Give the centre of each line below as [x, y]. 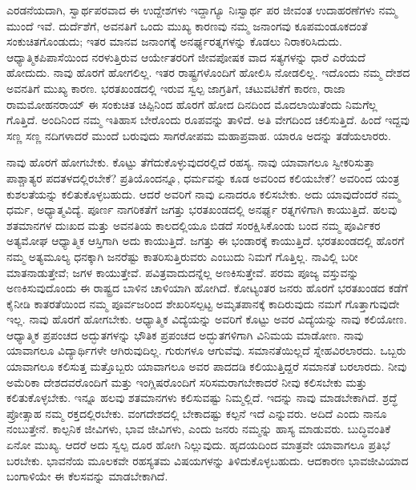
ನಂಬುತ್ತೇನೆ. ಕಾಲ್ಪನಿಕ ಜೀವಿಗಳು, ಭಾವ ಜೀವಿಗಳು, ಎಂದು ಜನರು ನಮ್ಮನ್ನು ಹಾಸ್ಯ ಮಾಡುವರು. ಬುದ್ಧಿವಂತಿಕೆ [199, 429]
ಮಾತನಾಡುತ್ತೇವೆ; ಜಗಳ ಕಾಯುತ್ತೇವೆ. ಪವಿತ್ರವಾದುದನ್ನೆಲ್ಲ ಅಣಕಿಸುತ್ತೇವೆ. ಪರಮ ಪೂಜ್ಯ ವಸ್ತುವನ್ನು [183, 272]
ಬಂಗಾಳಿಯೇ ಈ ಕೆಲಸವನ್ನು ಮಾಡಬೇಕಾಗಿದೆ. [87, 476]
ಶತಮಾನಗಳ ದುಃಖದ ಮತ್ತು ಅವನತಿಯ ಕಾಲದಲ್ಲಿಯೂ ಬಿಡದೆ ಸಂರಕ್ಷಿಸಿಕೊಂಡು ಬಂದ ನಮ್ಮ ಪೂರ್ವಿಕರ [194, 225]
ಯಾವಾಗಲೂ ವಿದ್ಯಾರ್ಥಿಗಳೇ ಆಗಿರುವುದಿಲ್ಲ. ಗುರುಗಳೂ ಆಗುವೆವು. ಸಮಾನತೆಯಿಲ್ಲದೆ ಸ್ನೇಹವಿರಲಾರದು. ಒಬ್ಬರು [206, 350]
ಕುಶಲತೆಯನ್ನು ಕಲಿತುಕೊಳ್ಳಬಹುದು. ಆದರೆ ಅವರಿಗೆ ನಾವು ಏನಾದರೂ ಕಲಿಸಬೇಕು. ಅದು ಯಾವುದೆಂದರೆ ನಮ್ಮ [204, 193]
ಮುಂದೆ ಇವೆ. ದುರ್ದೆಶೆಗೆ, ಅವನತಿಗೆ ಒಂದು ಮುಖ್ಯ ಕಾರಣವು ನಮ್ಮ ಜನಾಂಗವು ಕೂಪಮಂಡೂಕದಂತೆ [187, 25]
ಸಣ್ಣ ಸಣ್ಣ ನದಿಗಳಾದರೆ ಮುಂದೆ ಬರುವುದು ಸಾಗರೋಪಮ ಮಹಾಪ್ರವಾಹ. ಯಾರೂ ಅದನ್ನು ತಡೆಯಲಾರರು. [199, 135]
